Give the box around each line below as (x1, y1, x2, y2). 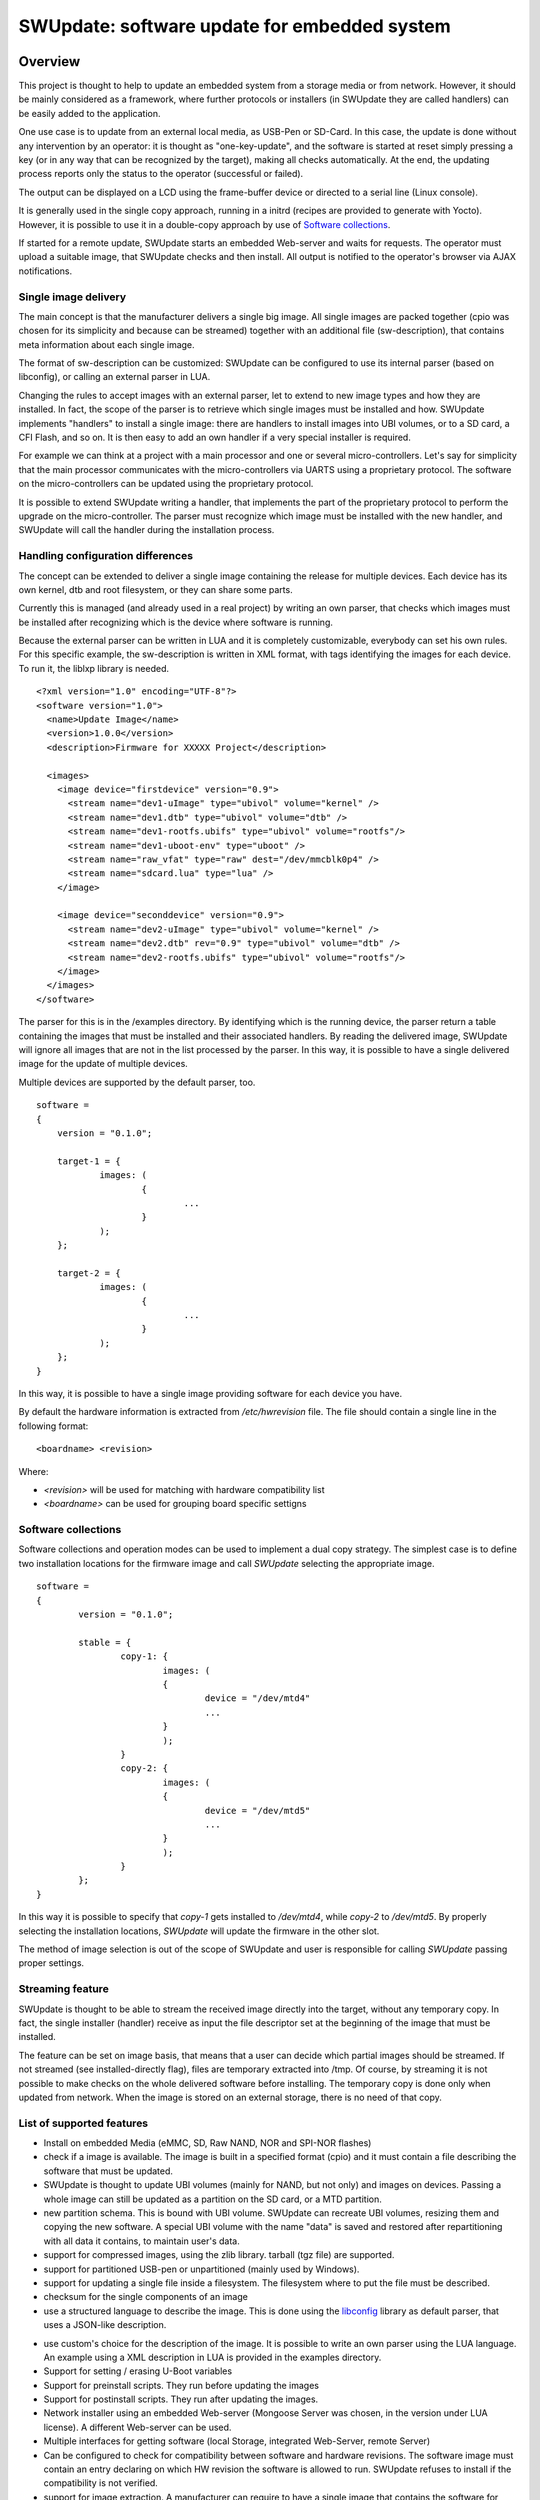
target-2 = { (56, 1267, 121, 1279)
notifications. (18, 265, 73, 277)
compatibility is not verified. (43, 2477, 159, 2489)
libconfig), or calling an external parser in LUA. (18, 371, 211, 383)
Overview (18, 53, 81, 70)
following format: (18, 1420, 89, 1432)
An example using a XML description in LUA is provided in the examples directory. (43, 2351, 382, 2363)
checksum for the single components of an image (43, 2291, 249, 2303)
